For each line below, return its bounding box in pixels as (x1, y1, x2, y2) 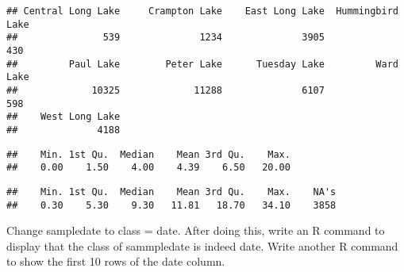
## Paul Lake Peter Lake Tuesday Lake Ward (6, 58, 398, 70)
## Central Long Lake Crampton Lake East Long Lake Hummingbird (6, 6, 398, 17)
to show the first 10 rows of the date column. (6, 253, 225, 270)
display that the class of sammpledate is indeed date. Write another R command (6, 237, 398, 254)
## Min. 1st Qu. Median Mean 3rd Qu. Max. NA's (6, 186, 337, 197)
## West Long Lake (6, 111, 121, 123)
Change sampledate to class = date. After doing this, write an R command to (6, 222, 385, 239)
